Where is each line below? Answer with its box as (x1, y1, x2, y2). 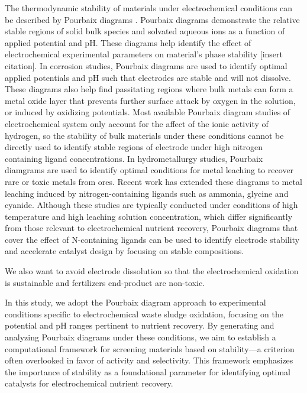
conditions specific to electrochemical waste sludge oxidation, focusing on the (5, 307, 283, 320)
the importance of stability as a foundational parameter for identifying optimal (5, 365, 290, 378)
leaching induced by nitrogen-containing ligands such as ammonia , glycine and (5, 187, 289, 199)
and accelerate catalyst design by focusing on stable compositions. (5, 245, 244, 257)
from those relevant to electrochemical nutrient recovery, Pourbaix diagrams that (5, 222, 298, 234)
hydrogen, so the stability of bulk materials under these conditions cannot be (5, 129, 284, 141)
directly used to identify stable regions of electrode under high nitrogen (5, 141, 263, 153)
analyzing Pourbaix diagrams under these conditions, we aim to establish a (5, 331, 276, 343)
